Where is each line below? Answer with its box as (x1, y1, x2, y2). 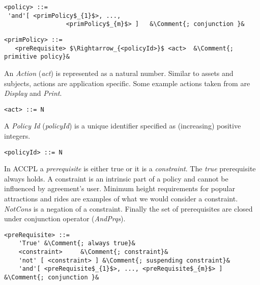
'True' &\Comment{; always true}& (18, 240, 135, 247)
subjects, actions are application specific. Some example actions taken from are (4, 77, 250, 88)
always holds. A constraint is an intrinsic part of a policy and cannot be (4, 173, 228, 184)
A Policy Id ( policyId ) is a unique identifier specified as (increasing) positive (4, 120, 241, 131)
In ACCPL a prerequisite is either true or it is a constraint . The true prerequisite (4, 163, 256, 174)
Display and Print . (4, 88, 62, 98)
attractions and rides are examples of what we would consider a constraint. (4, 193, 238, 203)
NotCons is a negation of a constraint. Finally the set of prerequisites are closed (4, 203, 253, 214)
